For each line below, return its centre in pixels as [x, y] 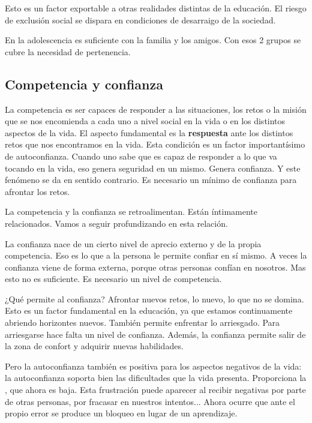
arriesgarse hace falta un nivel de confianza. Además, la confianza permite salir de [155, 334]
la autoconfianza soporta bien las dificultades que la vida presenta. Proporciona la [156, 378]
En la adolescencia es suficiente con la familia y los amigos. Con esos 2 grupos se [153, 40]
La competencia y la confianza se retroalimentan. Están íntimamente [131, 211]
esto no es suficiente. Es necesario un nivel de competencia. [113, 279]
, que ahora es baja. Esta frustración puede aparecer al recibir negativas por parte [155, 390]
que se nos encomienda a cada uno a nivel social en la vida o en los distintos [145, 121]
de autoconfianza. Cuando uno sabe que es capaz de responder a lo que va [141, 156]
